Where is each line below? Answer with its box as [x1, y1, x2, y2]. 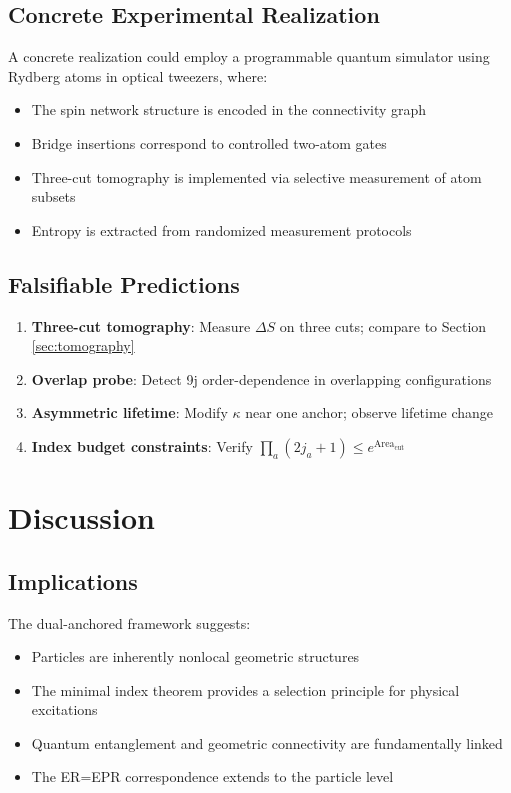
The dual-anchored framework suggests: [8, 612, 251, 633]
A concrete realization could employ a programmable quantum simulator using [8, 46, 490, 67]
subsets [31, 186, 76, 207]
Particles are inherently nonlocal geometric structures [31, 646, 360, 667]
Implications [8, 565, 138, 596]
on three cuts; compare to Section [279, 315, 487, 336]
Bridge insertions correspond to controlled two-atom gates [31, 132, 387, 153]
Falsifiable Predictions [8, 268, 240, 299]
